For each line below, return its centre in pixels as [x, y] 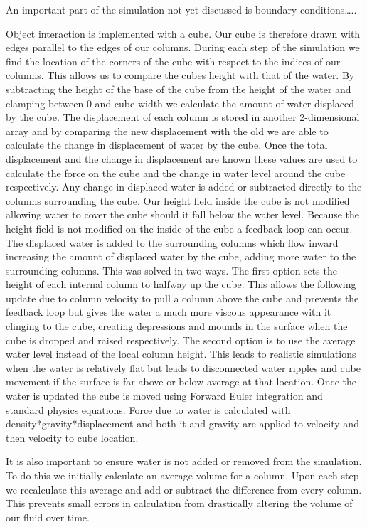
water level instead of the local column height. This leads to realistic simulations [181, 354]
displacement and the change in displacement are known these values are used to [182, 158]
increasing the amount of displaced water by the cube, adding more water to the [181, 256]
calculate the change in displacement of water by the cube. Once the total [167, 145]
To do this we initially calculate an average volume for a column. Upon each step [182, 475]
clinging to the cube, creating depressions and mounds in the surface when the [177, 326]
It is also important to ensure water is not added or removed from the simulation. [184, 461]
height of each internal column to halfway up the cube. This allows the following [181, 284]
